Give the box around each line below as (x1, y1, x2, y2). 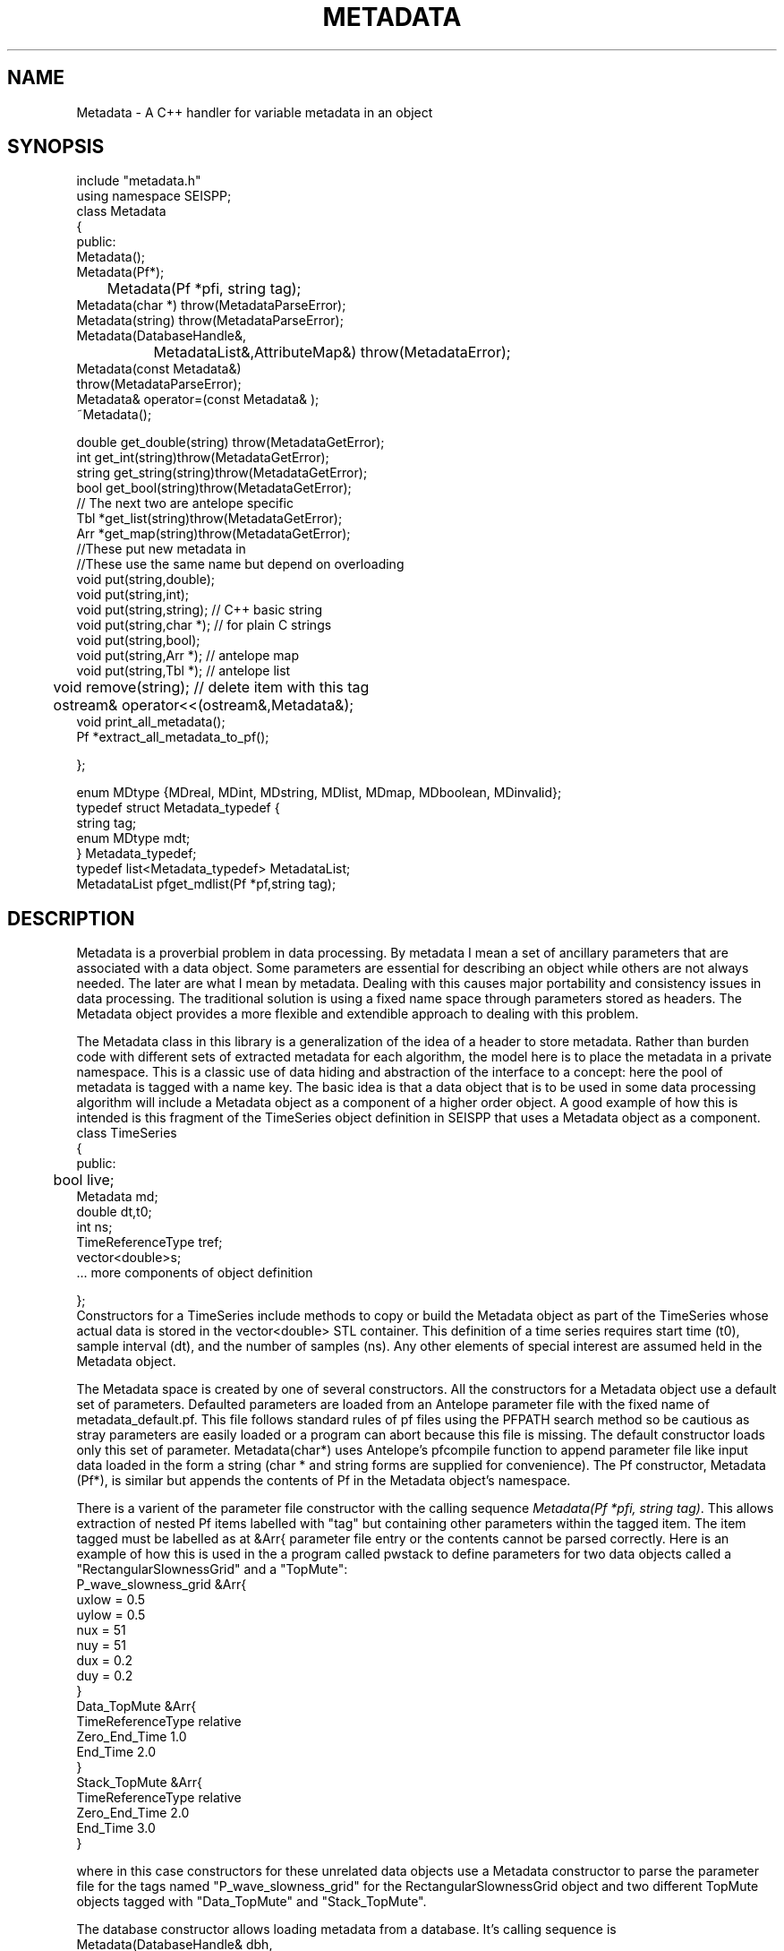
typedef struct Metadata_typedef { (76, 800, 280, 816)
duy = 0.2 (76, 1668, 133, 1684)
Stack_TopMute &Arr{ (76, 1775, 202, 1791)
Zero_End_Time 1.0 (76, 1729, 187, 1745)
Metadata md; (76, 1189, 158, 1205)
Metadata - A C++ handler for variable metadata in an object (76, 104, 433, 120)
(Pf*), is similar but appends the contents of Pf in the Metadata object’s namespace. (76, 1473, 571, 1489)
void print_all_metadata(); (76, 714, 226, 730)
